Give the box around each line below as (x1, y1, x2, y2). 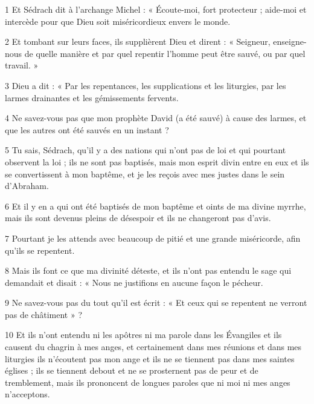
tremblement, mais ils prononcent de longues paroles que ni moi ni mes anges (5, 376, 290, 388)
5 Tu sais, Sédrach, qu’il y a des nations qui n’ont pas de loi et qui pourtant (5, 144, 286, 156)
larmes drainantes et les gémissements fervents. (5, 91, 179, 104)
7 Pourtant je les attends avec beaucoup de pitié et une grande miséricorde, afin (5, 231, 301, 244)
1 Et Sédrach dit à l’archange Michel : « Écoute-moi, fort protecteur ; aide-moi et (5, 3, 307, 15)
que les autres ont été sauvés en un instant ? (5, 123, 169, 136)
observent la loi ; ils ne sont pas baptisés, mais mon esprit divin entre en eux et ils (5, 155, 309, 168)
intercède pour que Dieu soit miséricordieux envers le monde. (5, 15, 231, 27)
